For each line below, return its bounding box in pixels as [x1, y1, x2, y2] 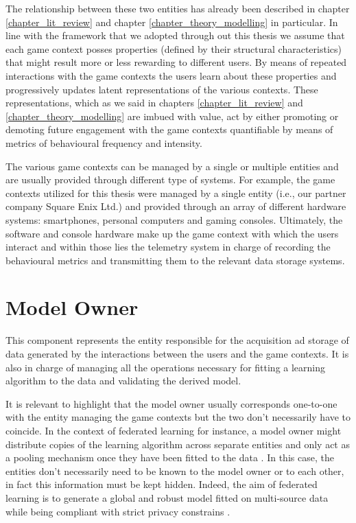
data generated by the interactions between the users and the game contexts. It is [5, 347, 349, 360]
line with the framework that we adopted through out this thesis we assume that [5, 28, 345, 43]
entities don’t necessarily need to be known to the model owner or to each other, [5, 463, 344, 478]
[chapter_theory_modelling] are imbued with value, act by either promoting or [5, 108, 339, 123]
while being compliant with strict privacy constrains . [5, 504, 230, 518]
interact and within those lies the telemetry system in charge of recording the [5, 240, 331, 254]
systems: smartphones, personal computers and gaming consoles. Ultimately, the [5, 212, 343, 226]
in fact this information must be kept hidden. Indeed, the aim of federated [5, 477, 318, 491]
